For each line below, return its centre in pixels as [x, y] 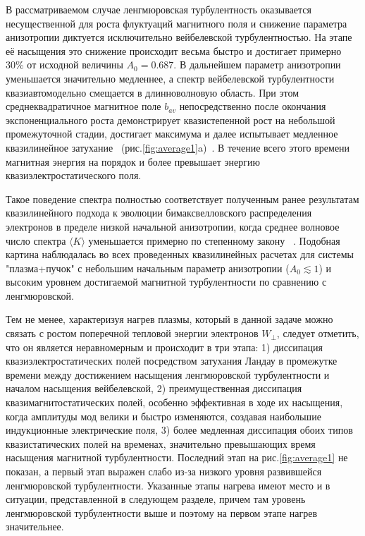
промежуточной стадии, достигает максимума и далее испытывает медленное [172, 134]
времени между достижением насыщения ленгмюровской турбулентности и [168, 374]
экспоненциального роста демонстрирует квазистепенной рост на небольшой [171, 120]
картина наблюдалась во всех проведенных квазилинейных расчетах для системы [180, 254]
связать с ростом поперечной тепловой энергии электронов [132, 333]
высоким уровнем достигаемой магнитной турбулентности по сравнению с [166, 282]
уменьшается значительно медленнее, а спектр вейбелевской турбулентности [170, 78]
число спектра [36, 240]
